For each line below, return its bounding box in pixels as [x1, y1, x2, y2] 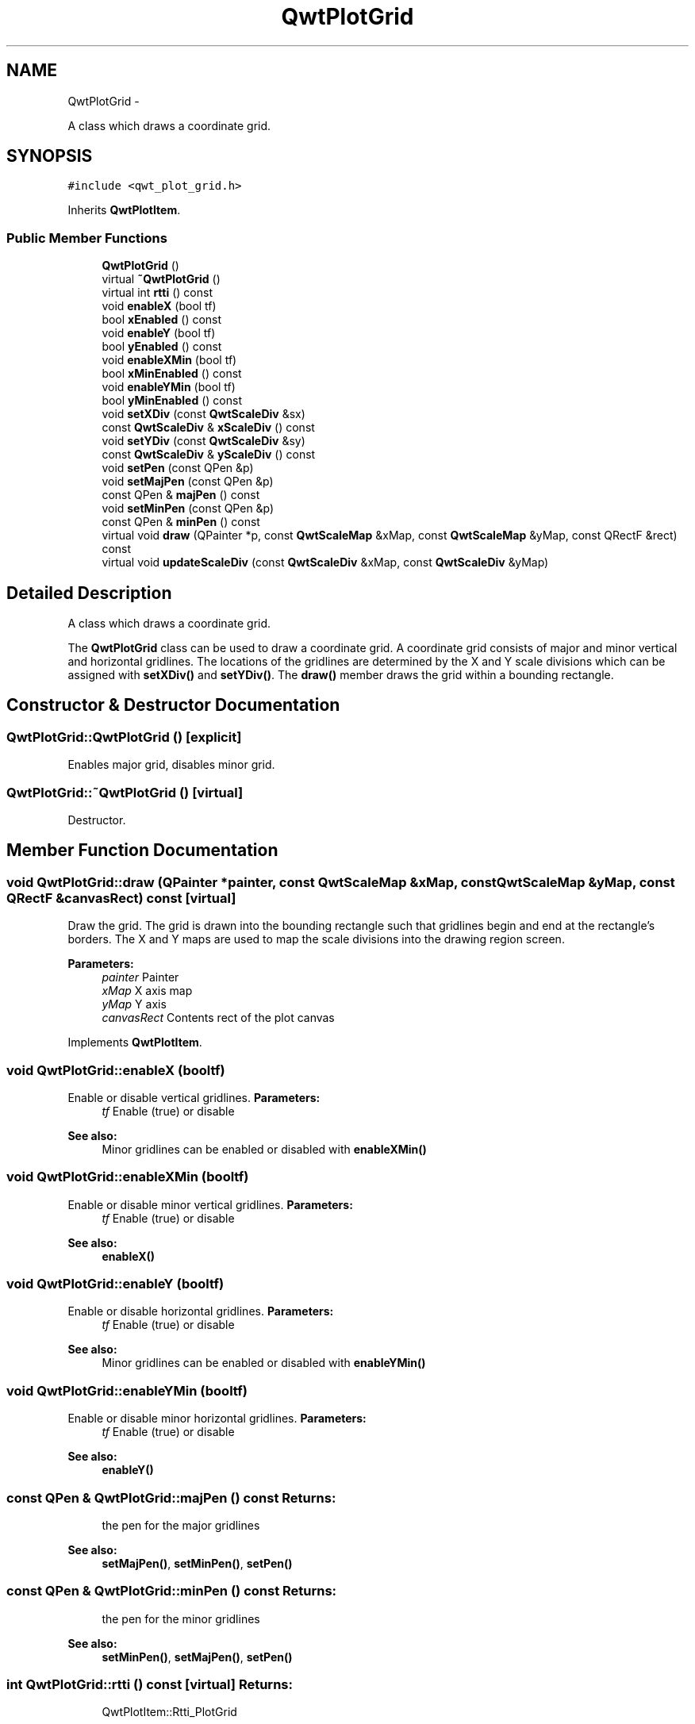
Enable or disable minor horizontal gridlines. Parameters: [67, 1411, 367, 1426]
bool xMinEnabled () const [102, 367, 242, 381]
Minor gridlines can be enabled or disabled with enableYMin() [102, 1356, 426, 1370]
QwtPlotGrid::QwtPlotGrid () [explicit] [6, 728, 242, 745]
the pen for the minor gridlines [102, 1611, 260, 1626]
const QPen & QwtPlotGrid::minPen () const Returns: [6, 1583, 337, 1599]
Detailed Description [6, 582, 172, 603]
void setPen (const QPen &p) [102, 461, 254, 475]
